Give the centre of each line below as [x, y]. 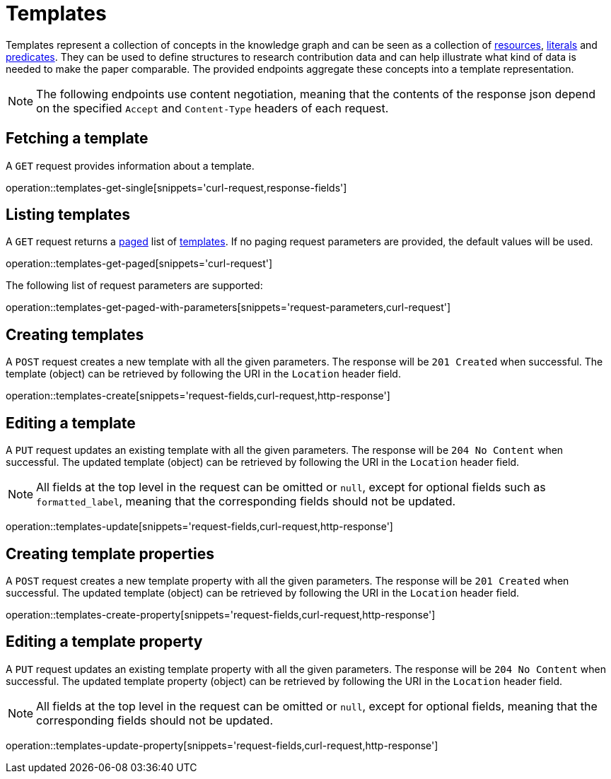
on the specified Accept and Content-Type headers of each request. [213, 108]
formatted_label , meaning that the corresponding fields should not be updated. [246, 502]
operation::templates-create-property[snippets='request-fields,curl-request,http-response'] [221, 614]
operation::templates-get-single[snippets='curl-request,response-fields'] [176, 187]
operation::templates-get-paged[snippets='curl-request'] [139, 264]
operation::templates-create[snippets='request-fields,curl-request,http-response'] [198, 396]
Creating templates [75, 334]
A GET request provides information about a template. [130, 165]
